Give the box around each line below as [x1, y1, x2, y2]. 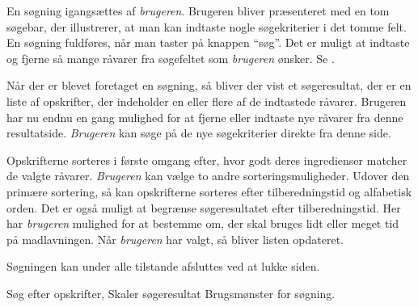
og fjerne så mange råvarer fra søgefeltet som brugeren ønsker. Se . [6, 49, 335, 66]
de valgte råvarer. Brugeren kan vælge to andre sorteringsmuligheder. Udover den [6, 167, 410, 184]
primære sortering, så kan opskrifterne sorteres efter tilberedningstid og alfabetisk [6, 183, 412, 200]
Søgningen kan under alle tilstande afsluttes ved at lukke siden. [6, 258, 320, 275]
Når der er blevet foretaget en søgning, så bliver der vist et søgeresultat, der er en [6, 77, 412, 94]
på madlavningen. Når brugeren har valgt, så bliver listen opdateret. [6, 230, 344, 247]
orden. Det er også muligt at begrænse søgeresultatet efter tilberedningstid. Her [6, 199, 401, 216]
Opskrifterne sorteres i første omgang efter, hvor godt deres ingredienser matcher [6, 151, 407, 168]
